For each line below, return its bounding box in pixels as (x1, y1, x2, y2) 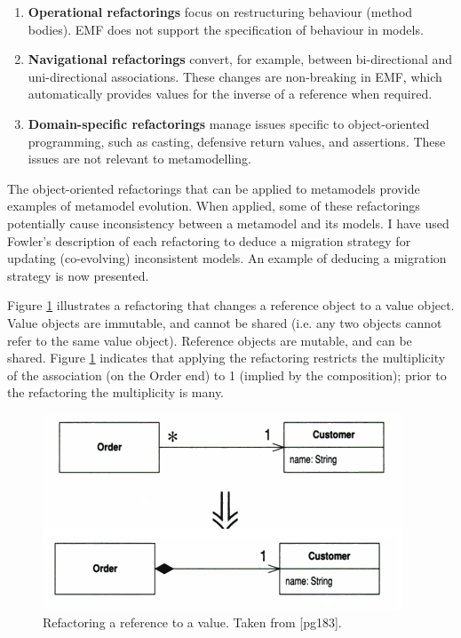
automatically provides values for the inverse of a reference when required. (28, 84, 433, 103)
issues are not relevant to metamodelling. (28, 149, 251, 168)
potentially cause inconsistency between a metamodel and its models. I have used (7, 213, 449, 232)
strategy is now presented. (7, 266, 149, 284)
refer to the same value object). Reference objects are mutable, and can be (7, 331, 412, 349)
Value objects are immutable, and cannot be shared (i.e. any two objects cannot (7, 313, 442, 331)
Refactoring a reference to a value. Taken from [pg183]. (43, 613, 342, 632)
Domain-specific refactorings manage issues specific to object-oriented (28, 114, 430, 132)
